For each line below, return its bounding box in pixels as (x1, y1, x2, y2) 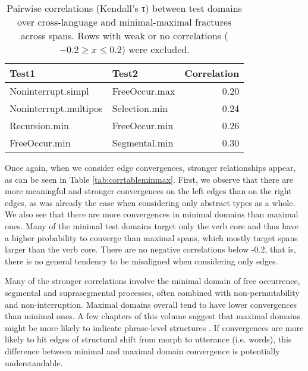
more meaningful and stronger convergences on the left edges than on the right (5, 185, 292, 197)
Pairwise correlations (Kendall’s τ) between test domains (7, 1, 242, 15)
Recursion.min (10, 119, 69, 132)
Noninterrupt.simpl (10, 84, 89, 98)
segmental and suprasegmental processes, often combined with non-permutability (5, 286, 300, 298)
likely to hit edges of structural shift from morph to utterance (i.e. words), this (5, 333, 292, 345)
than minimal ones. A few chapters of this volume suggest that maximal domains (5, 310, 301, 322)
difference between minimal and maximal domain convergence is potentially (5, 344, 280, 357)
